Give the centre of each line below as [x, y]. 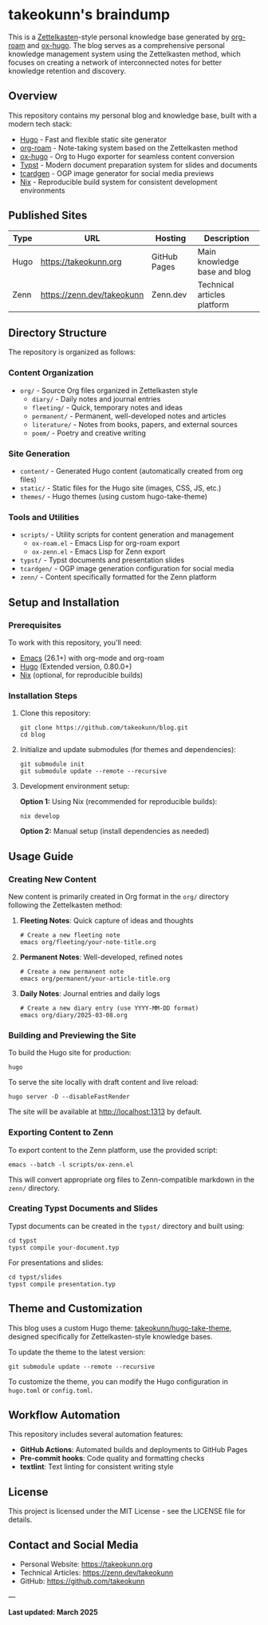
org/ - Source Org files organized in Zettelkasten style [108, 390]
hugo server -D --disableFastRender [69, 1097]
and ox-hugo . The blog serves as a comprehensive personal [126, 45]
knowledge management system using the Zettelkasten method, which [124, 54]
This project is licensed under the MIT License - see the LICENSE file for [127, 1511]
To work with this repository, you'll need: [75, 642]
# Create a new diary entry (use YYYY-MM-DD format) [109, 1008]
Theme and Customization [75, 1309]
